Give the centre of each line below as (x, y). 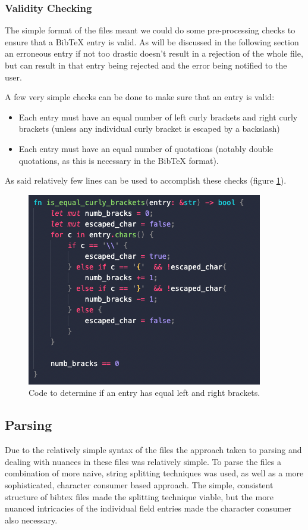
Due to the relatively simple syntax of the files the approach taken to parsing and (153, 450)
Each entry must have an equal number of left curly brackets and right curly (158, 117)
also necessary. (31, 520)
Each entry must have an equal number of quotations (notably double (146, 148)
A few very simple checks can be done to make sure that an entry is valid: (140, 97)
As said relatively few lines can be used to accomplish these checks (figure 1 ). (146, 180)
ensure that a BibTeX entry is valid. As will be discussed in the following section (152, 41)
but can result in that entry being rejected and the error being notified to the (146, 65)
